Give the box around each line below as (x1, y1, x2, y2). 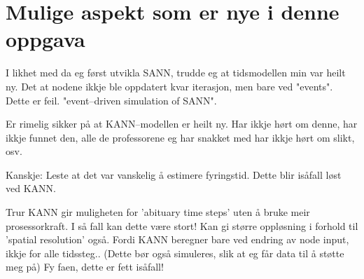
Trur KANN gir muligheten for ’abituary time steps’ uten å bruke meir (6, 205, 310, 219)
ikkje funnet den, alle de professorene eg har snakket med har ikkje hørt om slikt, (6, 130, 355, 144)
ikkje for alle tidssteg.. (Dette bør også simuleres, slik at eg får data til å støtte (6, 245, 344, 260)
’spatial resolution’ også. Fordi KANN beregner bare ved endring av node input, (6, 232, 349, 247)
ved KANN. (6, 181, 56, 196)
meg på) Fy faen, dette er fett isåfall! (6, 259, 164, 274)
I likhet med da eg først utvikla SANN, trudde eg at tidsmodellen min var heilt (6, 65, 346, 80)
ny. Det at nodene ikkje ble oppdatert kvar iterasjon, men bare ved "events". (6, 79, 333, 93)
